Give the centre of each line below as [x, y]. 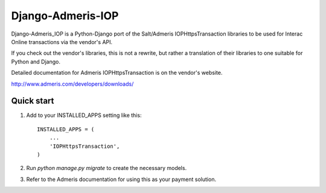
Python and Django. [36, 62]
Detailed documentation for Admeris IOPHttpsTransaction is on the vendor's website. [117, 73]
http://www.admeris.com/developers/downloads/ [72, 84]
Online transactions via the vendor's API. [62, 42]
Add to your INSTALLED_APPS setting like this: [84, 115]
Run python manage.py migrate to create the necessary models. [107, 168]
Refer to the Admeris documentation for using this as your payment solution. [121, 179]
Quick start [33, 101]
